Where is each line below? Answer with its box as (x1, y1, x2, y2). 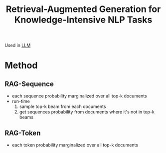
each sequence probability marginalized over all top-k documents (11, 93, 148, 99)
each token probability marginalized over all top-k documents (11, 142, 138, 148)
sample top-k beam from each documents (19, 103, 106, 109)
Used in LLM (4, 42, 31, 48)
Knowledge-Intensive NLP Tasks (14, 14, 153, 25)
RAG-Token (4, 128, 41, 137)
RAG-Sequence (4, 79, 54, 88)
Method (4, 60, 38, 71)
